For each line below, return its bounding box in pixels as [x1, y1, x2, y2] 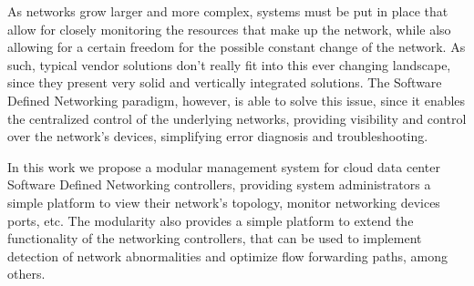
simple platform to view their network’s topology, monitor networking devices [7, 192, 440, 211]
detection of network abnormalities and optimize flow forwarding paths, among [7, 246, 448, 265]
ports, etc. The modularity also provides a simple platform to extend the [7, 210, 414, 230]
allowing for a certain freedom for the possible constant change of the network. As [7, 37, 466, 56]
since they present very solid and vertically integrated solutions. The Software [7, 73, 442, 92]
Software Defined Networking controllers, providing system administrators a [7, 175, 431, 194]
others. [7, 264, 46, 283]
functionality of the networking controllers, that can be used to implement [7, 229, 422, 248]
